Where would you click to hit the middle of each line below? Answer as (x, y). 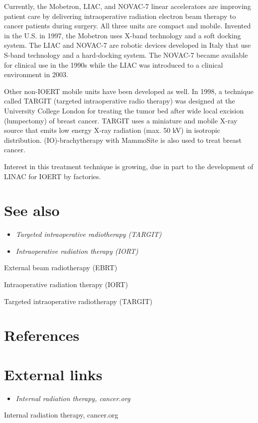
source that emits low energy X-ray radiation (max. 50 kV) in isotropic (112, 130)
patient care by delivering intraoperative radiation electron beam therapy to (120, 16)
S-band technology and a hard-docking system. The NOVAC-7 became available (126, 54)
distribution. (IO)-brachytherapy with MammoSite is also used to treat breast (123, 140)
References (42, 335)
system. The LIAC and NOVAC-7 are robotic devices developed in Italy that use (128, 45)
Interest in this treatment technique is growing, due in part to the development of (129, 166)
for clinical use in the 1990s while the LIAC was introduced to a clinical (114, 64)
